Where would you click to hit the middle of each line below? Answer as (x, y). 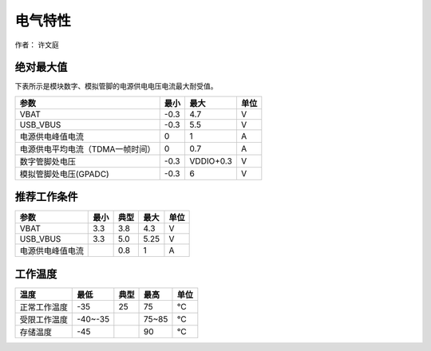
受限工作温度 (43, 319)
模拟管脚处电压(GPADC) (64, 174)
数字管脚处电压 (47, 161)
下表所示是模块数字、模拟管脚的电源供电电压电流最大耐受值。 (116, 86)
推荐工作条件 (46, 197)
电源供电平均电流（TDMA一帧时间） (87, 149)
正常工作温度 (43, 307)
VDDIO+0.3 (211, 161)
